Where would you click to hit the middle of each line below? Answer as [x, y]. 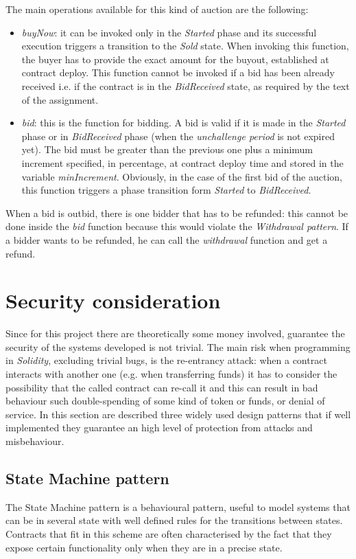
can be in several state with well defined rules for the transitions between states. [174, 520]
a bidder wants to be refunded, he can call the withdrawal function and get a [167, 239]
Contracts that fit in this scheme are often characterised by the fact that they [169, 533]
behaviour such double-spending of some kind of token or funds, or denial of [165, 401]
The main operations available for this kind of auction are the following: [157, 9]
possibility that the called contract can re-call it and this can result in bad [162, 387]
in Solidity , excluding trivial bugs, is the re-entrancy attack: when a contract [166, 360]
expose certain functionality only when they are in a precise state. [144, 547]
